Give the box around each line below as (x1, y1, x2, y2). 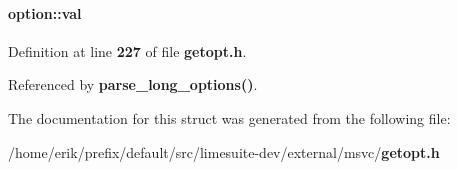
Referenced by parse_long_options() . (8, 74, 258, 95)
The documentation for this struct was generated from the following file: (8, 107, 451, 128)
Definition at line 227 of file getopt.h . (8, 40, 247, 61)
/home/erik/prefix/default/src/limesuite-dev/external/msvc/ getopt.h (8, 141, 440, 162)
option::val (8, 2, 82, 23)
